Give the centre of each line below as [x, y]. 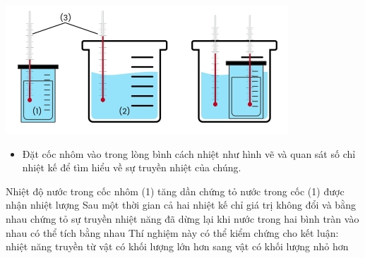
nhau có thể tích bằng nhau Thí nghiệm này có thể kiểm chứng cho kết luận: [172, 232]
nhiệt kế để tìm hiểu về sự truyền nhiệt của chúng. [132, 167]
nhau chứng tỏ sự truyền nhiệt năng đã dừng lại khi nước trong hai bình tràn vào [182, 218]
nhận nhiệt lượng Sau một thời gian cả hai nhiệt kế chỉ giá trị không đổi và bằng [181, 205]
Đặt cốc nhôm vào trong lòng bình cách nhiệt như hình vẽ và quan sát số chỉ [189, 153]
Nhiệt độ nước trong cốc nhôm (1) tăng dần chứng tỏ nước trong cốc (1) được [175, 191]
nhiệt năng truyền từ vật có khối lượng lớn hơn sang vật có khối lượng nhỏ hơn [177, 246]
